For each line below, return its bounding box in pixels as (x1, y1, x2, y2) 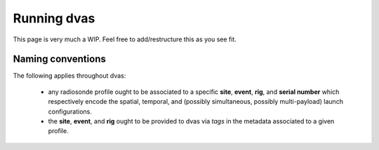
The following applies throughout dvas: (13, 71, 126, 80)
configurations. (48, 107, 93, 116)
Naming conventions (13, 53, 107, 65)
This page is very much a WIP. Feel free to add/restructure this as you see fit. (13, 35, 237, 43)
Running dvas (13, 11, 95, 26)
